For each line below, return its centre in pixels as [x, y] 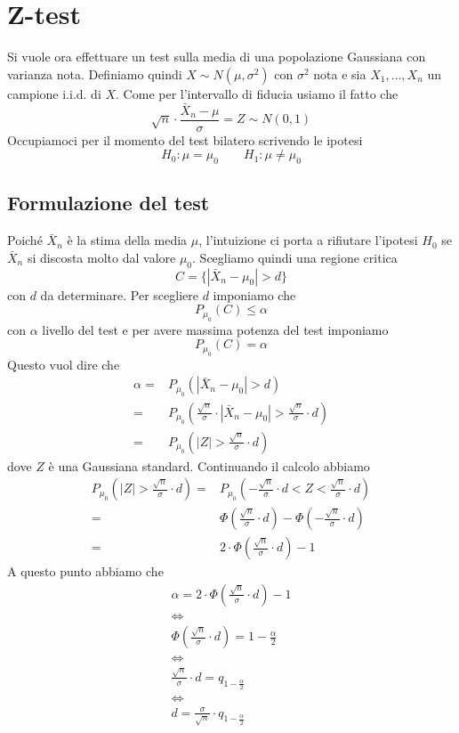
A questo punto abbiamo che [85, 571]
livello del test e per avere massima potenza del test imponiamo [215, 329]
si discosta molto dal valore [101, 257]
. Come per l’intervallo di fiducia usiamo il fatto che [257, 93]
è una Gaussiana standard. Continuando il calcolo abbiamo [209, 465]
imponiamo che [254, 294]
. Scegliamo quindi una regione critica [295, 257]
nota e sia [340, 73]
